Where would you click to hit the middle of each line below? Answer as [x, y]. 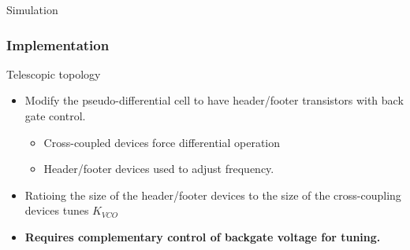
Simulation [32, 9]
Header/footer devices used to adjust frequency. [159, 169]
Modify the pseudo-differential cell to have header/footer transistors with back [214, 100]
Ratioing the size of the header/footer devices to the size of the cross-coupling [213, 195]
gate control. [55, 116]
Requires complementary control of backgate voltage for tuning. [203, 236]
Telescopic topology [54, 74]
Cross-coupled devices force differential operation [162, 142]
